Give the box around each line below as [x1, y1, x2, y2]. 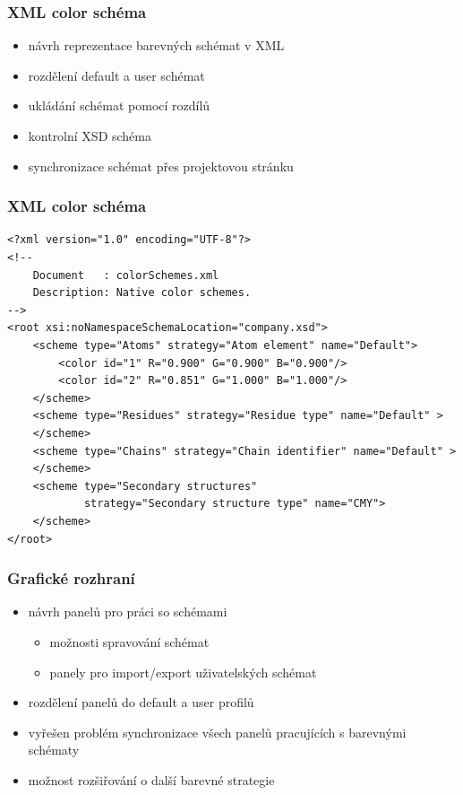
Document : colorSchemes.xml [32, 268, 219, 282]
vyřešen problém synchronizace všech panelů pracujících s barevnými [28, 722, 407, 741]
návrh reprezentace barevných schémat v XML [28, 36, 285, 55]
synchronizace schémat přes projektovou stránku [28, 156, 294, 175]
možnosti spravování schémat [49, 632, 210, 651]
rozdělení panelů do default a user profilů [28, 693, 254, 712]
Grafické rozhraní [7, 567, 135, 590]
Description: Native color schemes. [32, 286, 252, 300]
